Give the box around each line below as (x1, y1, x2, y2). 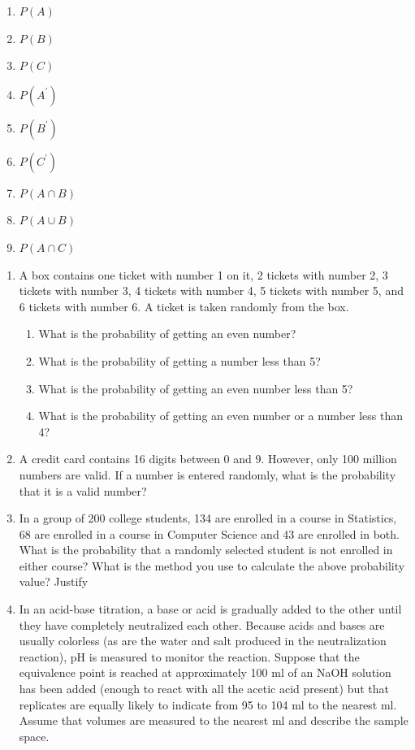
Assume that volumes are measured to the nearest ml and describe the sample (19, 712, 409, 729)
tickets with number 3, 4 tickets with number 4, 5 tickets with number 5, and (19, 282, 404, 299)
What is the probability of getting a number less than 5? (38, 352, 321, 369)
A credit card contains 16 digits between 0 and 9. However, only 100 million (19, 450, 397, 467)
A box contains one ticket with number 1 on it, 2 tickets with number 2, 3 (19, 266, 388, 283)
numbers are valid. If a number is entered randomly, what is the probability (19, 466, 396, 483)
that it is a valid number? (19, 482, 147, 499)
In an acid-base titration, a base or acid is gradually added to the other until (19, 600, 402, 618)
